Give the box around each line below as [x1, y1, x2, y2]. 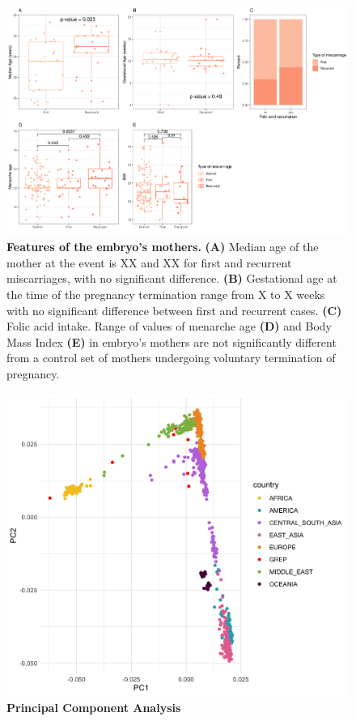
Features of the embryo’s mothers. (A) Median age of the [6, 238, 319, 255]
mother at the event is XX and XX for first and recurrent [6, 254, 292, 271]
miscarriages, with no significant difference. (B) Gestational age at [6, 270, 337, 287]
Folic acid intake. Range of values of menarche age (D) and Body [6, 318, 332, 335]
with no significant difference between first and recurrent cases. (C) [6, 301, 342, 318]
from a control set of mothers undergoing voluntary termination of [6, 349, 336, 366]
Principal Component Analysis [6, 699, 181, 716]
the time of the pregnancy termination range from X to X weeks [6, 286, 325, 303]
